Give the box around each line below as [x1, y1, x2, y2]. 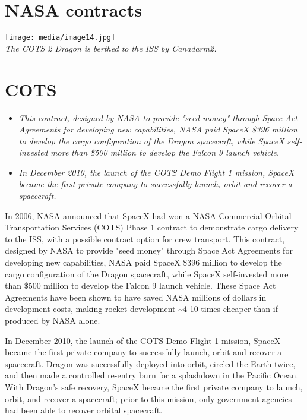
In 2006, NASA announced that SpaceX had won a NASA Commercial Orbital [5, 209, 292, 222]
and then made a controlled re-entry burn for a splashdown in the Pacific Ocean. [5, 369, 299, 381]
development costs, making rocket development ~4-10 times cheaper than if [5, 302, 278, 315]
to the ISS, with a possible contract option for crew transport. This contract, [5, 232, 285, 245]
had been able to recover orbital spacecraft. [5, 404, 163, 416]
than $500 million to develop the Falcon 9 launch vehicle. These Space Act [5, 279, 276, 292]
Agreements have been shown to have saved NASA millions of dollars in [5, 290, 267, 303]
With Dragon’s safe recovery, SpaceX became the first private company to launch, [5, 380, 303, 393]
